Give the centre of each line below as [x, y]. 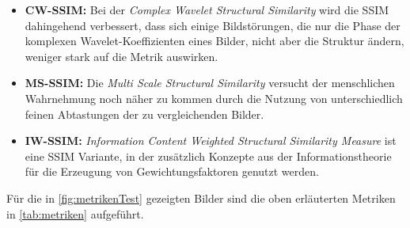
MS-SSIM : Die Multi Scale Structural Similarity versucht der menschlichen [210, 83]
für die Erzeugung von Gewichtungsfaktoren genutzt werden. [172, 171]
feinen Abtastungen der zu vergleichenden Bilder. [144, 114]
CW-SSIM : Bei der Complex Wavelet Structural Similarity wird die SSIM [207, 9]
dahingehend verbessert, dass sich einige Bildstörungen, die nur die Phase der [213, 25]
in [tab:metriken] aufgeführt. [75, 213]
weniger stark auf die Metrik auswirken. [121, 56]
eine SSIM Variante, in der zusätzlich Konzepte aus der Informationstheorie [208, 156]
